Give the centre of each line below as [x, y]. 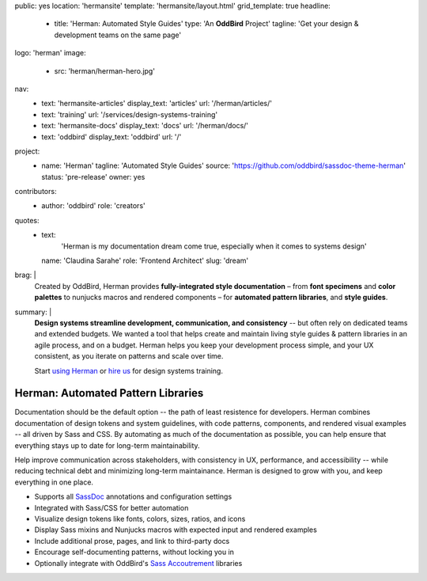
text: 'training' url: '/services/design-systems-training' [129, 114]
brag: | [25, 275]
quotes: [27, 220]
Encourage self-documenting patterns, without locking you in [134, 552]
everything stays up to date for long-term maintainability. [108, 445]
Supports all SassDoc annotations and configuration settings [133, 497]
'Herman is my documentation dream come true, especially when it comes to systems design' [214, 246]
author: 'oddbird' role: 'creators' [93, 206]
